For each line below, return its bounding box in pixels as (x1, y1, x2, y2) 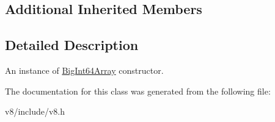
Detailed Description (5, 35, 139, 54)
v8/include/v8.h (5, 105, 65, 118)
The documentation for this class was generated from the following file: (5, 84, 271, 97)
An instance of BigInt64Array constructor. (5, 63, 164, 76)
